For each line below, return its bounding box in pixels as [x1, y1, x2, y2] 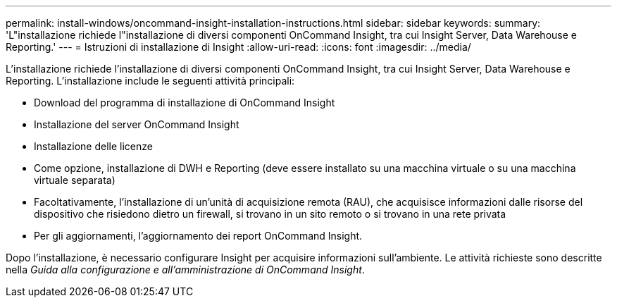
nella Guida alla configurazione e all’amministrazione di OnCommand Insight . [6, 264, 365, 276]
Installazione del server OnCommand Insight [34, 118, 239, 130]
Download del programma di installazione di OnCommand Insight [34, 97, 335, 109]
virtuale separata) [34, 174, 116, 186]
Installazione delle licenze [34, 140, 153, 152]
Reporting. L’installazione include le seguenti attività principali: [6, 75, 295, 87]
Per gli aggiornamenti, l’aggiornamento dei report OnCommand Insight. [34, 230, 363, 242]
